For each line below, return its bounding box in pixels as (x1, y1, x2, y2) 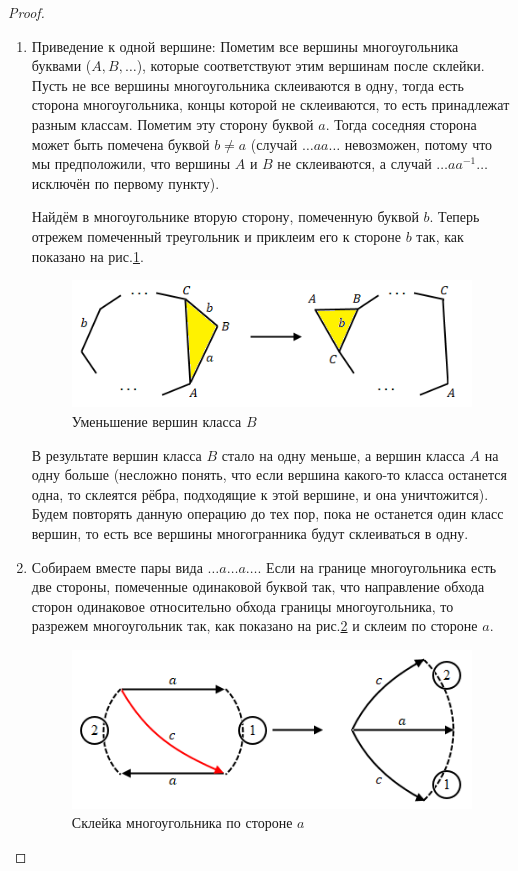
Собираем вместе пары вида (31, 556, 203, 577)
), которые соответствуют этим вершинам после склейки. (136, 55, 485, 76)
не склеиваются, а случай (277, 153, 432, 174)
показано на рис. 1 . (31, 245, 144, 266)
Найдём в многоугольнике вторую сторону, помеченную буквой (31, 206, 419, 227)
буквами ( (31, 55, 92, 76)
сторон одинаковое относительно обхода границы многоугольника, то (31, 595, 454, 616)
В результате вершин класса (31, 444, 202, 465)
